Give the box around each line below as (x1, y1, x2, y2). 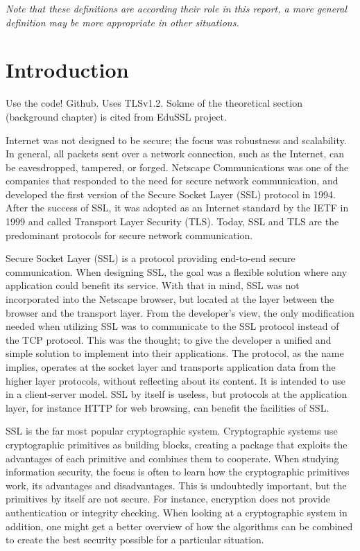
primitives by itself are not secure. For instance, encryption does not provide (6, 491, 330, 506)
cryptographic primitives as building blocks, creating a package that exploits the (6, 437, 348, 451)
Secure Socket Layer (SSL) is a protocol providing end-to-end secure (6, 251, 295, 265)
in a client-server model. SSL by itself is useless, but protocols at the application (6, 387, 348, 401)
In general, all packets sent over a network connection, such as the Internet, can (6, 146, 345, 161)
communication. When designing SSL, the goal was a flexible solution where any (6, 264, 348, 279)
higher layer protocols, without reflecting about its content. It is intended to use (6, 373, 346, 387)
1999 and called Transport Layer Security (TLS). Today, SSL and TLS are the (6, 214, 339, 229)
